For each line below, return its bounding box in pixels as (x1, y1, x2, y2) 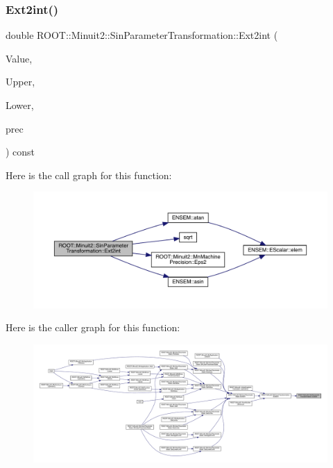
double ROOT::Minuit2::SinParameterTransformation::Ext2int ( (6, 28, 278, 42)
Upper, (6, 74, 35, 89)
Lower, (6, 98, 34, 112)
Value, (6, 51, 33, 65)
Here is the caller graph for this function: (6, 320, 180, 335)
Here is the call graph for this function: (6, 167, 172, 182)
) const (6, 144, 35, 159)
